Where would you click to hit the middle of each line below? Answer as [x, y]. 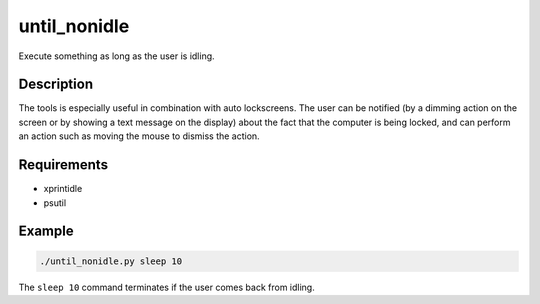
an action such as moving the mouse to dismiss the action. [139, 136]
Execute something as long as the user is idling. [116, 56]
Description [56, 84]
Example [46, 231]
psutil [55, 202]
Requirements [63, 165]
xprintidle [63, 189]
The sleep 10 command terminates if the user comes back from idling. [166, 287]
